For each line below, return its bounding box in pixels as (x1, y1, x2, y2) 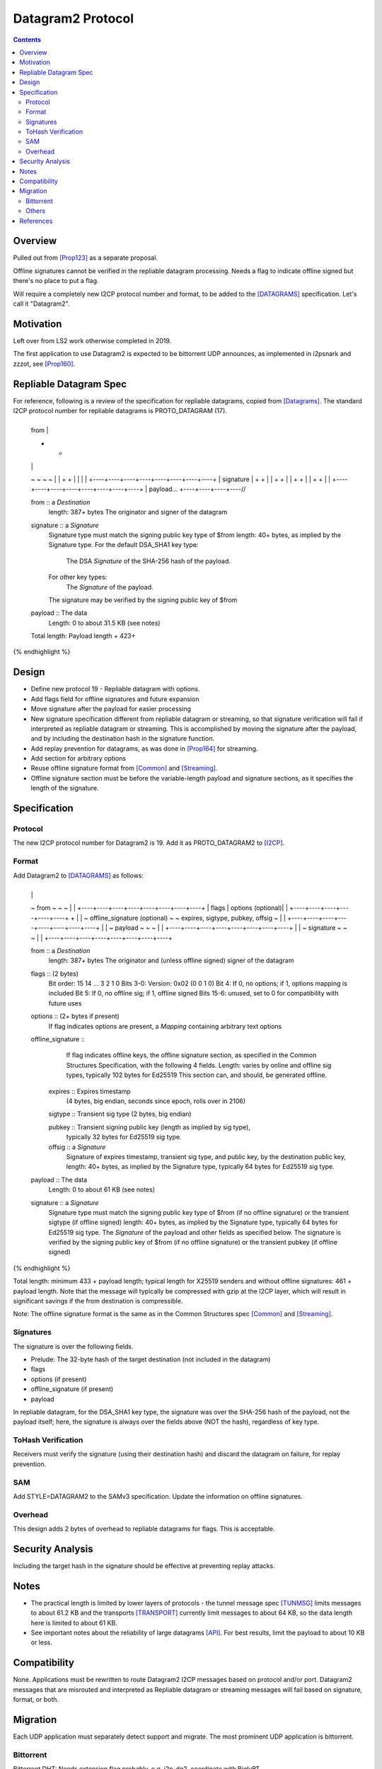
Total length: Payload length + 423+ (30, 632, 136, 640)
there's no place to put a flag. (13, 277, 99, 285)
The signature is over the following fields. (13, 1342, 134, 1351)
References (19, 217, 53, 225)
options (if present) (30, 1375, 87, 1383)
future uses (48, 998, 82, 1008)
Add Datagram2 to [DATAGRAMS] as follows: (13, 871, 144, 880)
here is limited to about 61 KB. (30, 1618, 118, 1627)
